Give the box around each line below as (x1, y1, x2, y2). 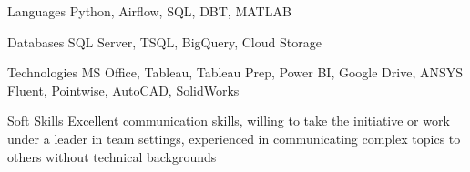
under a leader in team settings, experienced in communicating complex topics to (7, 128, 461, 147)
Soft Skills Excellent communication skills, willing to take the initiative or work (7, 111, 450, 130)
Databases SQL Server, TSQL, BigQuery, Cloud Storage (7, 32, 322, 51)
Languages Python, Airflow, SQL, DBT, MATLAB (7, 2, 291, 20)
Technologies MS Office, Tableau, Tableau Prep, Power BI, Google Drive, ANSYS (7, 63, 464, 82)
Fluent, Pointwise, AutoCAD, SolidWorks (7, 80, 240, 99)
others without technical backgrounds (7, 147, 217, 166)
